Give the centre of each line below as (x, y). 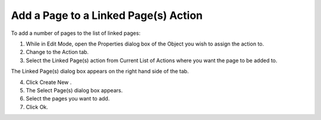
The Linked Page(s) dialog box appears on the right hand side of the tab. (100, 72)
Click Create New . (49, 82)
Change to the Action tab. (57, 52)
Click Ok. (37, 107)
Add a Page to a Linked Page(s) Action (107, 15)
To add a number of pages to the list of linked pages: (76, 33)
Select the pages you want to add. (68, 99)
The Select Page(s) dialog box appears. (74, 90)
